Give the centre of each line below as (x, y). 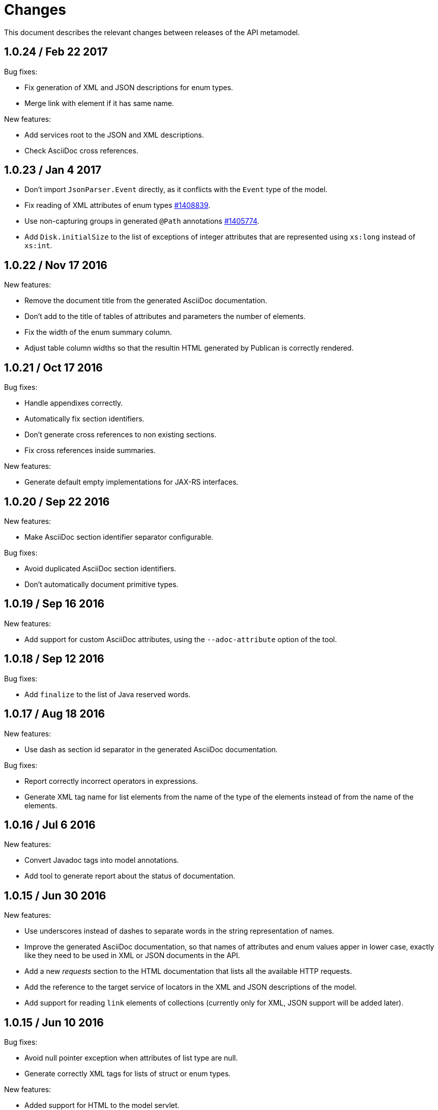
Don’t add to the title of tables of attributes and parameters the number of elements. (165, 316)
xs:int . (38, 246)
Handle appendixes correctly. (74, 403)
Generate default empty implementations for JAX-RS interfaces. (132, 482)
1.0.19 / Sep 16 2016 (54, 604)
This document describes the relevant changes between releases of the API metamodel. (152, 32)
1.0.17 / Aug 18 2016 (55, 714)
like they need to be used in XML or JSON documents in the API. (132, 956)
